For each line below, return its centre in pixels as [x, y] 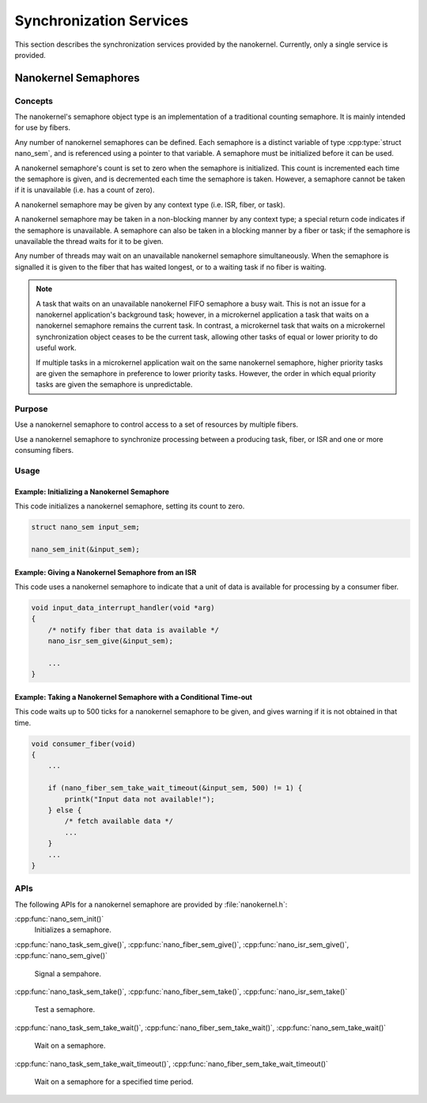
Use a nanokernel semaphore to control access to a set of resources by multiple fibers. [157, 424]
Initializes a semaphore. [73, 930]
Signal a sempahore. [68, 973]
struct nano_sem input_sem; [85, 527]
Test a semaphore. [64, 1010]
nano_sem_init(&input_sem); [85, 549]
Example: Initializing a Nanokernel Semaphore [92, 492]
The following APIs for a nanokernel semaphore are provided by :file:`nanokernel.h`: [151, 904]
